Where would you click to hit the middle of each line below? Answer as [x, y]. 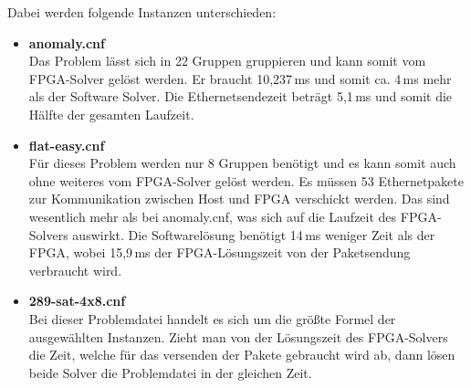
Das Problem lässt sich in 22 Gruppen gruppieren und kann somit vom [227, 61]
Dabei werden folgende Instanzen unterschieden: [142, 12]
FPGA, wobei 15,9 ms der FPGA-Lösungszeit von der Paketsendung [220, 252]
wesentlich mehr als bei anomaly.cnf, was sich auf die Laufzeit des [213, 216]
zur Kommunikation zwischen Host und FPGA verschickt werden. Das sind [239, 199]
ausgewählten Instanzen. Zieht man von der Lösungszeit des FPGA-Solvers [238, 336]
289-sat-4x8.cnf [77, 301]
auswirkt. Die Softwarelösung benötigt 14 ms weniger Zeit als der [254, 234]
